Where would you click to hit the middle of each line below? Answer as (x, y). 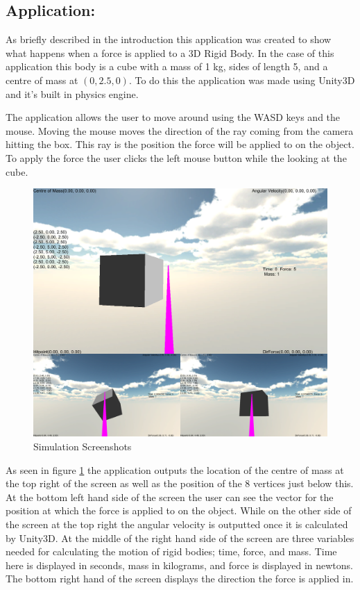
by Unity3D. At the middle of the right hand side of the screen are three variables (180, 538)
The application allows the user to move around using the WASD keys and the (173, 117)
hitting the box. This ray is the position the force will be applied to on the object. (180, 144)
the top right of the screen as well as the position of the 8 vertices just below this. (180, 483)
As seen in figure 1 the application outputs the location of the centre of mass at (175, 469)
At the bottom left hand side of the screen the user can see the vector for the (170, 497)
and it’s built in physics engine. (72, 93)
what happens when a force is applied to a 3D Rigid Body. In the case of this (170, 52)
